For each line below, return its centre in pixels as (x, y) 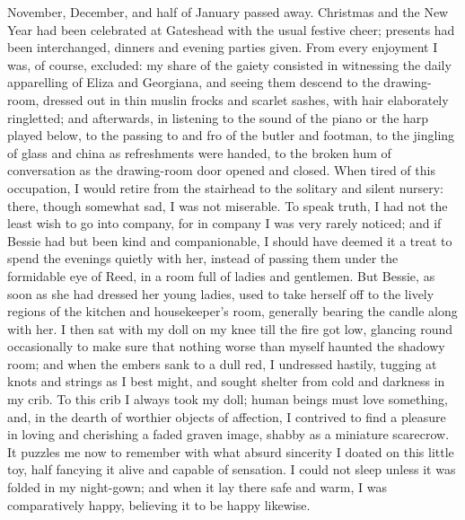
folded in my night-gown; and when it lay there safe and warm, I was (197, 487)
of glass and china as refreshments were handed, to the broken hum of (199, 152)
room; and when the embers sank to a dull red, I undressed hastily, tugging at (222, 363)
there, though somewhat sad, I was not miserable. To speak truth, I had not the (228, 205)
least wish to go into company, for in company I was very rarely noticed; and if (224, 223)
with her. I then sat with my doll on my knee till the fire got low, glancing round (230, 328)
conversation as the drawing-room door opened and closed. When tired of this (221, 170)
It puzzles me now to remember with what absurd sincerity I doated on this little (231, 451)
